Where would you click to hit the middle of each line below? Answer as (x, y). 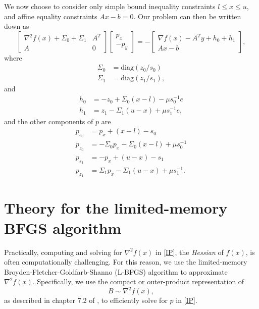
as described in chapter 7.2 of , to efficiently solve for (86, 300)
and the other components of (49, 121)
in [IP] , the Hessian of (189, 252)
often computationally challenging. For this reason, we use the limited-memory (126, 262)
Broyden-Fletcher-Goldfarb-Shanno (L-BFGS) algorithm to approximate (116, 271)
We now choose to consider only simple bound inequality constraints (110, 6)
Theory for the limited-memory (116, 208)
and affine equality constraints (51, 16)
